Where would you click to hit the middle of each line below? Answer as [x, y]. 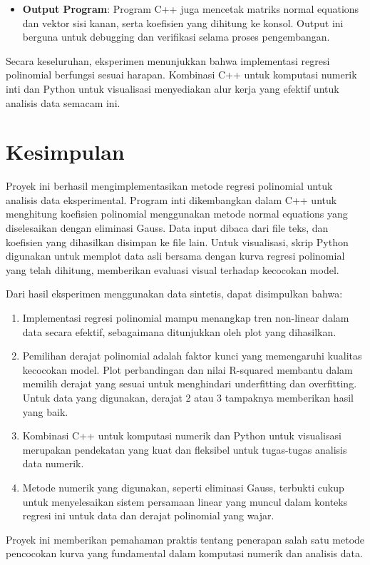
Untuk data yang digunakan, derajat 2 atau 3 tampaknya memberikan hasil [188, 397]
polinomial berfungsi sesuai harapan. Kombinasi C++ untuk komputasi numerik [181, 75]
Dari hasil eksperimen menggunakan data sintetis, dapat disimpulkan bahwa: [174, 294]
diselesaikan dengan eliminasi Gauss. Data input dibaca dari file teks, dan [167, 228]
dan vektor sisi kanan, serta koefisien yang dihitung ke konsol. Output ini [183, 22]
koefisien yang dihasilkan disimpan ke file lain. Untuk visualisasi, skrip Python [177, 241]
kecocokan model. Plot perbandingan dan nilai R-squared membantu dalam [187, 369]
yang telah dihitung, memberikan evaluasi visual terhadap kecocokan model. [173, 269]
